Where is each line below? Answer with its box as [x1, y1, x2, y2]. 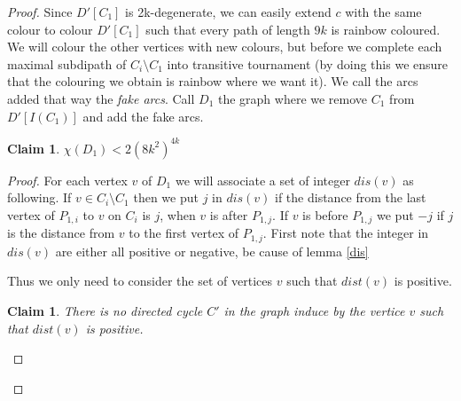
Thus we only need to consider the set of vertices [7, 271, 272, 290]
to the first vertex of [129, 224, 239, 242]
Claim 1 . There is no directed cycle [7, 301, 203, 319]
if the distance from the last [275, 188, 426, 207]
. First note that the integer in [262, 224, 429, 242]
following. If [7, 188, 72, 207]
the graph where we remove [217, 89, 368, 107]
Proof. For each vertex [7, 170, 128, 189]
